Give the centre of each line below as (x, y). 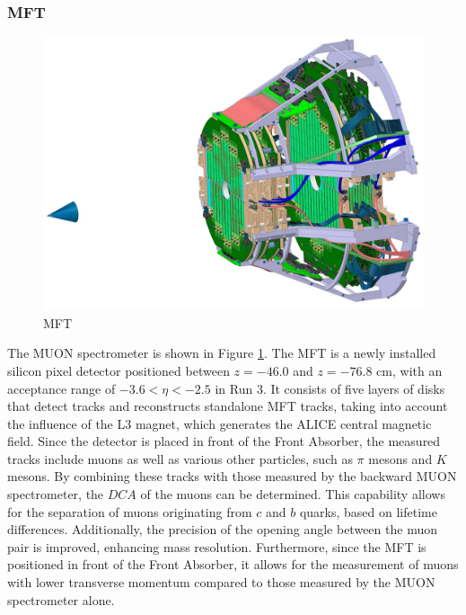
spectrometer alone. (61, 599)
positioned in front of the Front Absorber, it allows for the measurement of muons (233, 564)
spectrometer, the (56, 494)
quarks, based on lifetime (368, 511)
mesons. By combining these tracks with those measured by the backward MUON (232, 476)
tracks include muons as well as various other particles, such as (180, 458)
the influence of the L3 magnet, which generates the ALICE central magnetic (220, 423)
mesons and (400, 458)
